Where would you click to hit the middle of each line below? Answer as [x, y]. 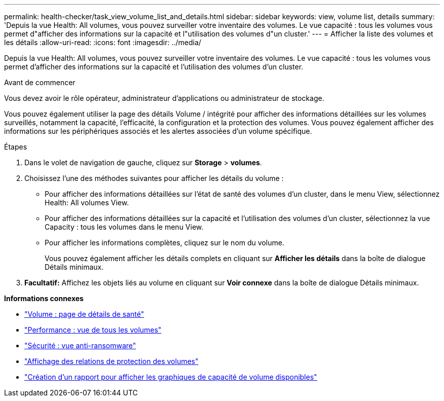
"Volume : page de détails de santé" [84, 314]
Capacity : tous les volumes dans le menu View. [124, 227]
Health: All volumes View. [87, 203]
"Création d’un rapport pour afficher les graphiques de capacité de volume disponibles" [171, 377]
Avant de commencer [40, 82]
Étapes [16, 147]
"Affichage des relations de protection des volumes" [112, 361]
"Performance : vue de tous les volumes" [93, 330]
